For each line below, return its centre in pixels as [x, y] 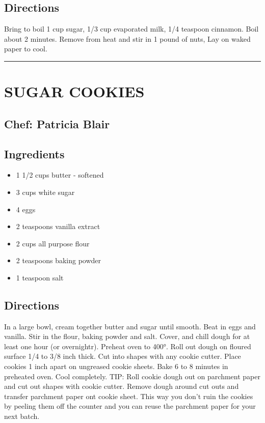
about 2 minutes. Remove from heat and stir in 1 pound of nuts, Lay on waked [127, 38]
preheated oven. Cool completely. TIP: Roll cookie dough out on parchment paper [132, 376]
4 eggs [26, 209]
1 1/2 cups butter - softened [60, 175]
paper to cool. [26, 49]
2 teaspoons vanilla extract [58, 226]
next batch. [22, 416]
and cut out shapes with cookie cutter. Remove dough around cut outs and [122, 386]
